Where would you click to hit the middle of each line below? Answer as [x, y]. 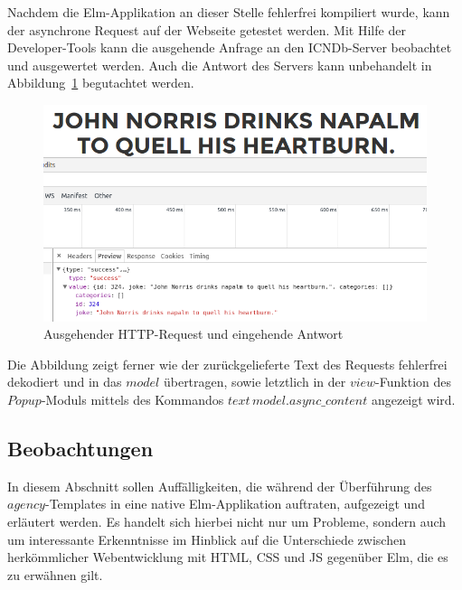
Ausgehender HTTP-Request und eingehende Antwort [193, 334]
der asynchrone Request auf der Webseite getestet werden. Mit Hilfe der [207, 29]
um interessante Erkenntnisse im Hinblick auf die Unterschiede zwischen [207, 539]
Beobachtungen [80, 449]
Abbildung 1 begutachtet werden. [101, 83]
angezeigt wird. [413, 400]
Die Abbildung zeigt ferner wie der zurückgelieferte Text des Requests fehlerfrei [227, 364]
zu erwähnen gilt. [55, 574]
